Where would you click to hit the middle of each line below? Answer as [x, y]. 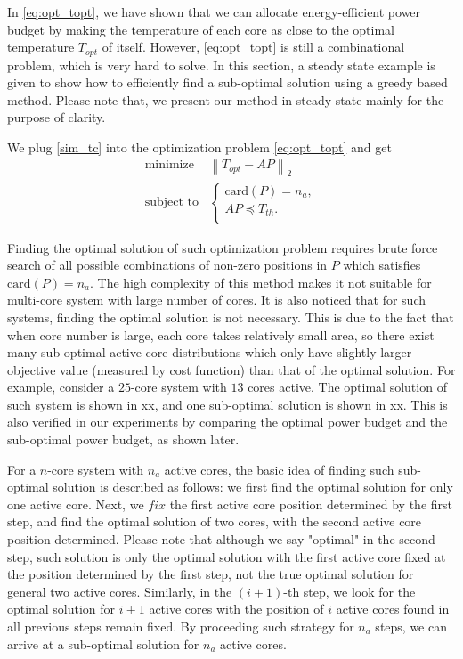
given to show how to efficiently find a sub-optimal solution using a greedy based [227, 82]
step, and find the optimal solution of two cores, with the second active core [215, 521]
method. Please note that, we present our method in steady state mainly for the [226, 99]
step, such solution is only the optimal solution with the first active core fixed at [227, 556]
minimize [169, 165]
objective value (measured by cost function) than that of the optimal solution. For [231, 369]
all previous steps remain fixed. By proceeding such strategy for [181, 626]
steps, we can [411, 626]
